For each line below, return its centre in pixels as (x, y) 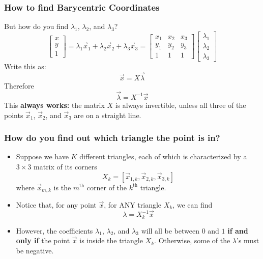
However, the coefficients (54, 230)
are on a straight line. (108, 115)
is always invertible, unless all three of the (181, 105)
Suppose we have (42, 156)
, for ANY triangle (133, 204)
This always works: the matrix (54, 105)
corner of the (107, 187)
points (14, 115)
